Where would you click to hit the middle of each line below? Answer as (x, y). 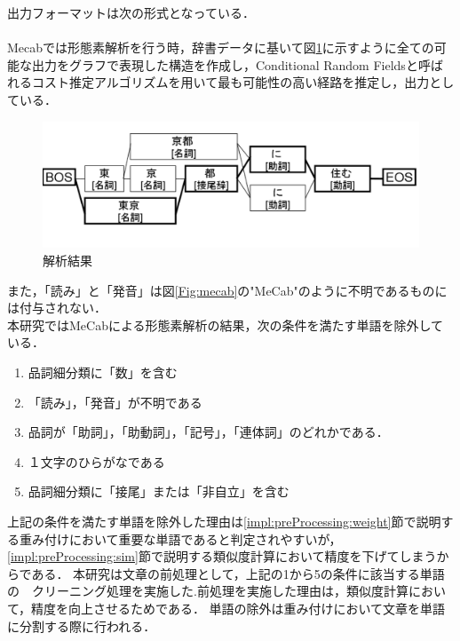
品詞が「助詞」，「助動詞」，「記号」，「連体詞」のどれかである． (208, 432)
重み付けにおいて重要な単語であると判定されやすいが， (180, 538)
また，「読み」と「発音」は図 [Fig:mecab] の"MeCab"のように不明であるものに (227, 290)
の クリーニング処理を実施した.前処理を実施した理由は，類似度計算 (208, 591)
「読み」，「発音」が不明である (115, 402)
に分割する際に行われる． (82, 625)
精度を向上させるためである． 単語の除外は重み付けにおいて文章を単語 (238, 608)
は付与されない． (57, 308)
